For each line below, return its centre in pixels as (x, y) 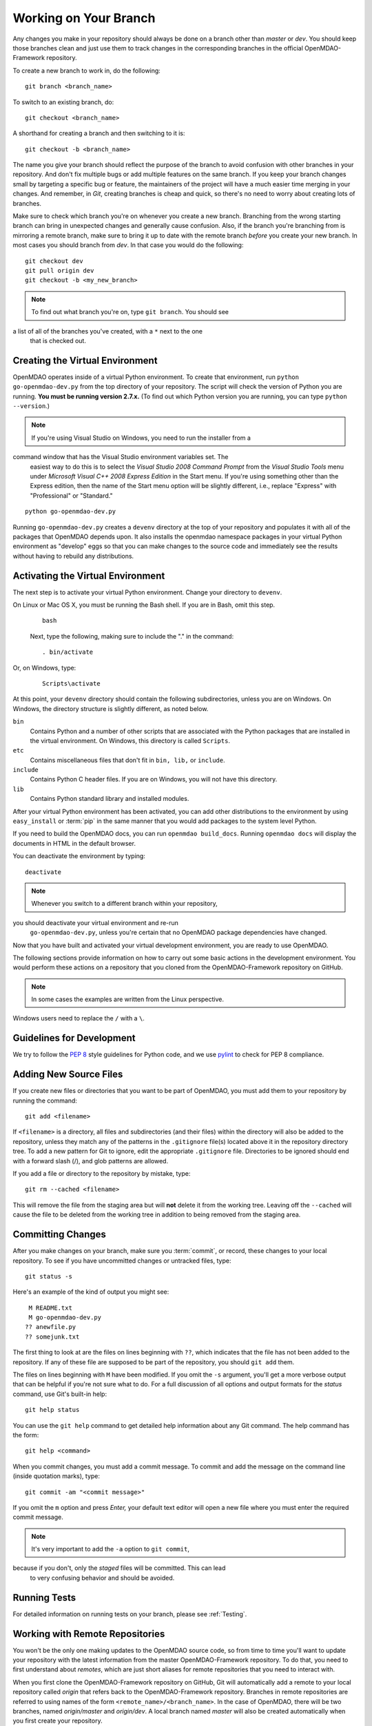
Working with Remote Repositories (89, 1634)
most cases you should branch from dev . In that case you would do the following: (128, 245)
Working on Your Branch (84, 18)
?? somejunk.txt (52, 1337)
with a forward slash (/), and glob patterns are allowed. (91, 1161)
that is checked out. (58, 340)
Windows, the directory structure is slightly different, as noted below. (111, 708)
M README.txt (50, 1308)
